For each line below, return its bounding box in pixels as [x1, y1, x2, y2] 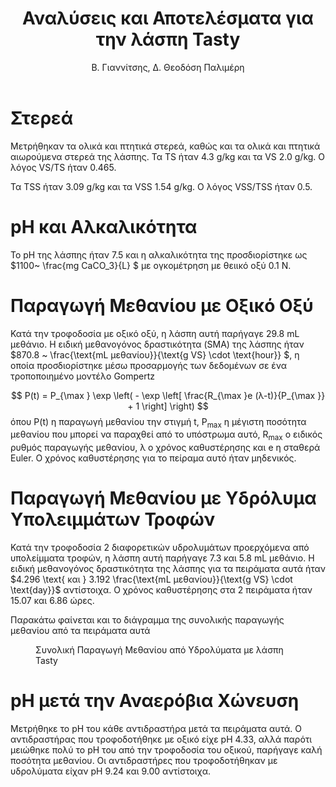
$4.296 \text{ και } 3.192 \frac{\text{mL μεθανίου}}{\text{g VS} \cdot [10, 573, 293, 586]
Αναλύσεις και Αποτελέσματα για [21, 7, 315, 30]
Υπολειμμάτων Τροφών [10, 508, 216, 531]
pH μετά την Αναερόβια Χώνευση [10, 690, 300, 712]
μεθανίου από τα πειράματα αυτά [10, 625, 151, 637]
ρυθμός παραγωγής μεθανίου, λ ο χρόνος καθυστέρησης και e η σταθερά [10, 442, 321, 454]
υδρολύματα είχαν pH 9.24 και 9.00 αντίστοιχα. [10, 765, 212, 777]
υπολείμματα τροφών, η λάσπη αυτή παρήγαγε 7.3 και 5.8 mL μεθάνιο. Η [10, 552, 315, 564]
